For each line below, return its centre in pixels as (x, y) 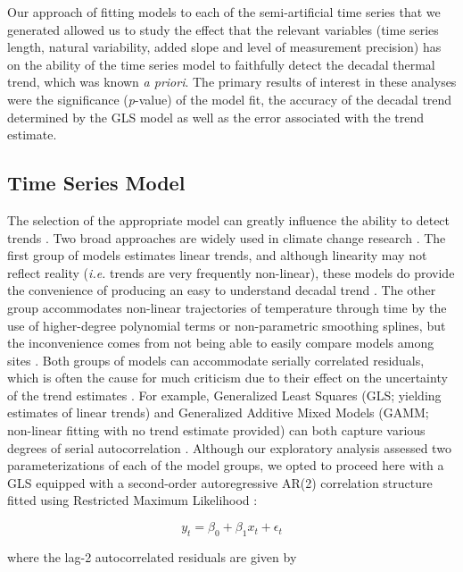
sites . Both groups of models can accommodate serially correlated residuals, (216, 360)
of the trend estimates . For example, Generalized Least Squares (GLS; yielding (224, 395)
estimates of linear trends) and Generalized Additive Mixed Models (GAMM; (218, 412)
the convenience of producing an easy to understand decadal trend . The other (222, 290)
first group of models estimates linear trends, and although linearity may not (217, 255)
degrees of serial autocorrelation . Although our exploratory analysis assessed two (229, 447)
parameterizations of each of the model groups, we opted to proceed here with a (226, 465)
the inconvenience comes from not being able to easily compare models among (221, 343)
